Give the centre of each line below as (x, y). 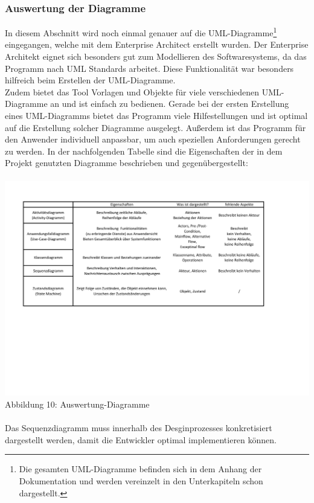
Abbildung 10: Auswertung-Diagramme (77, 404)
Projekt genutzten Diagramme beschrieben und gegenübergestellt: (127, 163)
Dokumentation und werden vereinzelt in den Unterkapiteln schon (141, 481)
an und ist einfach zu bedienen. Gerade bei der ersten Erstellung (170, 104)
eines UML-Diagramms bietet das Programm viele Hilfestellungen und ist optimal (156, 116)
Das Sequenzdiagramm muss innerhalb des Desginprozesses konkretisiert (139, 428)
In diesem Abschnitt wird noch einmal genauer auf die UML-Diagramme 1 (141, 32)
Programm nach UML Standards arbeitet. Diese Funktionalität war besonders (149, 68)
